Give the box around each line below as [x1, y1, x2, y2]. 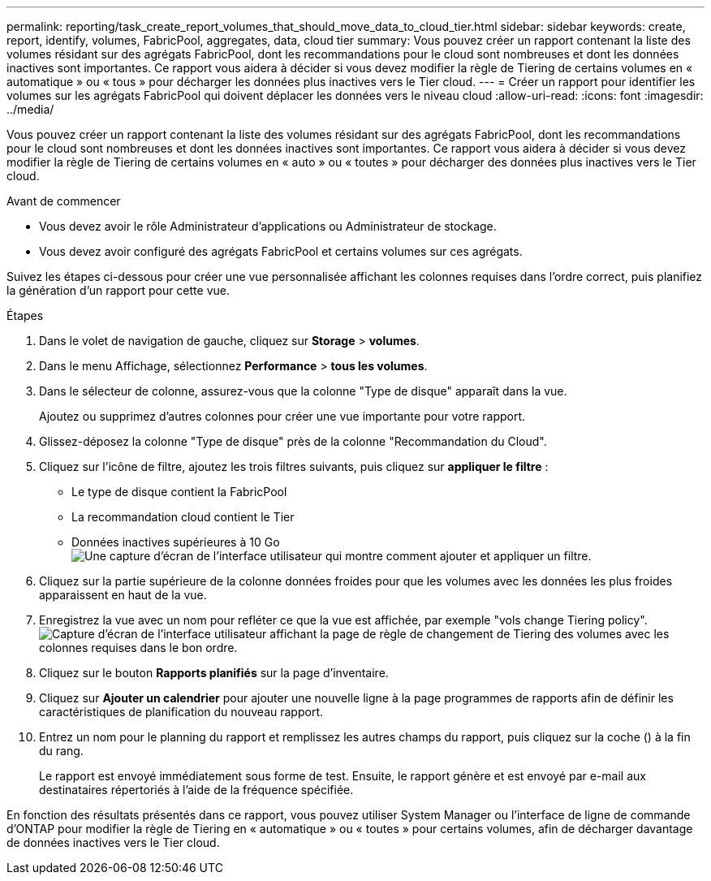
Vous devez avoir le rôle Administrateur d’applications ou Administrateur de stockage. [39, 219, 497, 233]
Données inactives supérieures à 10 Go [71, 535, 280, 549]
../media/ [6, 102, 54, 116]
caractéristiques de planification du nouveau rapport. [39, 705, 324, 719]
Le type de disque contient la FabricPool [71, 485, 287, 499]
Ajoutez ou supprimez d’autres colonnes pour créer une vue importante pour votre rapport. [39, 409, 526, 423]
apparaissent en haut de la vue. [39, 588, 207, 602]
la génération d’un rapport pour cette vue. [6, 283, 230, 297]
